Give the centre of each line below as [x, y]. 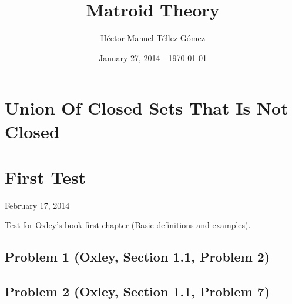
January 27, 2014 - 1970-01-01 [153, 57]
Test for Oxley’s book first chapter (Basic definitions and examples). [128, 225]
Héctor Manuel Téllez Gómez [153, 38]
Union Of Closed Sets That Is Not [147, 108]
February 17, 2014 [37, 205]
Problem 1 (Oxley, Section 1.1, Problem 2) [137, 257]
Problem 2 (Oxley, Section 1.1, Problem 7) [137, 291]
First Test [46, 177]
